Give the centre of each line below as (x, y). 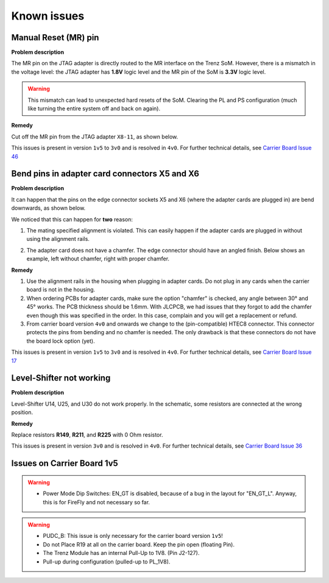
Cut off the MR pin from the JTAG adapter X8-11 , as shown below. (95, 137)
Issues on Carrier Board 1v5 (65, 463)
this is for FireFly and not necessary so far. (97, 502)
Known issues (48, 16)
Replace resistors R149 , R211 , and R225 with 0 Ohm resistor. (87, 435)
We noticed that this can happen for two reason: (72, 219)
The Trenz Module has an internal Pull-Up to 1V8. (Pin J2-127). (121, 553)
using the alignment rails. (58, 239)
